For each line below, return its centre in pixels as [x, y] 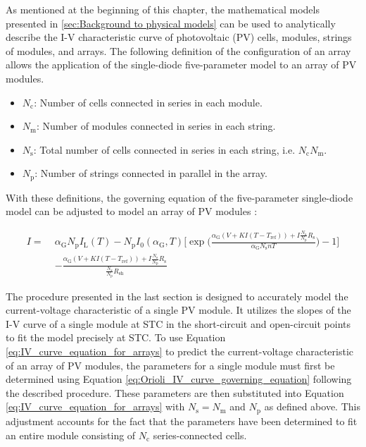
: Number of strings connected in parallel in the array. [151, 173]
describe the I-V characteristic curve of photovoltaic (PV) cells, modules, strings [179, 37]
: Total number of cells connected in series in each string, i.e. [164, 149]
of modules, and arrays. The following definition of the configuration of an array [178, 50]
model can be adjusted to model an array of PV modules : [132, 211]
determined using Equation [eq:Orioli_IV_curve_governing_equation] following [179, 379]
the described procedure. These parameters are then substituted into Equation [175, 392]
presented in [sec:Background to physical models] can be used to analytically [171, 23]
